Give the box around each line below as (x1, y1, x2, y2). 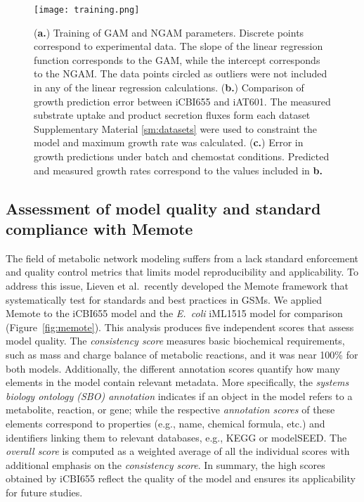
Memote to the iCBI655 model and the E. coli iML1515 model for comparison (6, 306, 343, 321)
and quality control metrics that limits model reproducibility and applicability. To (6, 264, 359, 279)
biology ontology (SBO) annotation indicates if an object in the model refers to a (6, 388, 353, 403)
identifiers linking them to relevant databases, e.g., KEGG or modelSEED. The (6, 430, 347, 444)
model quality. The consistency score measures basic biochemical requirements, (6, 333, 345, 348)
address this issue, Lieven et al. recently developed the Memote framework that (6, 278, 349, 292)
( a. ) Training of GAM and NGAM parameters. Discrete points (34, 25, 304, 39)
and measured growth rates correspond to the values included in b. (34, 162, 323, 177)
